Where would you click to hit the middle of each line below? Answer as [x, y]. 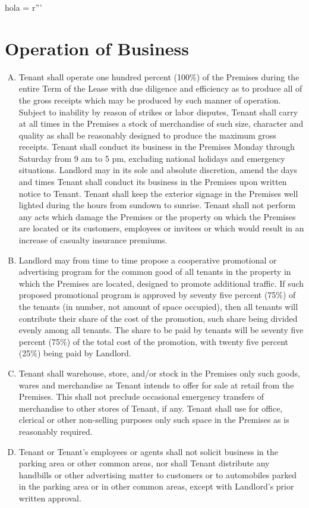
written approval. [50, 498]
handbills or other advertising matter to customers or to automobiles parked [158, 474]
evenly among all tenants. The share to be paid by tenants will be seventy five [161, 330]
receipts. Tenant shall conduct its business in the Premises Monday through [157, 147]
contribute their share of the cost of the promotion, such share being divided [158, 318]
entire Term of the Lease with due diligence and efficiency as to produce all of [160, 88]
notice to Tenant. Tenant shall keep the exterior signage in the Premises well [158, 193]
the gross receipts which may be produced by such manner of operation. [150, 100]
